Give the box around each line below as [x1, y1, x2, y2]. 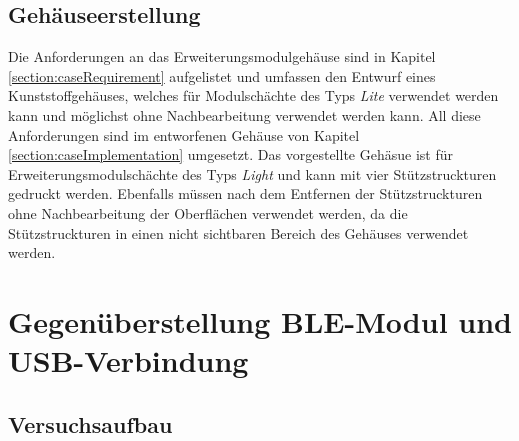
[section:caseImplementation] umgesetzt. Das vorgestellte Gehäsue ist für [8, 144, 453, 165]
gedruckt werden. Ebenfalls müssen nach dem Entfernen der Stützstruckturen [8, 183, 483, 204]
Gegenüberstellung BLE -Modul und [8, 300, 512, 341]
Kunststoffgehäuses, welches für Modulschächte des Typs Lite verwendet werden [8, 85, 499, 106]
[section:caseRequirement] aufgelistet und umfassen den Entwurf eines [8, 65, 436, 86]
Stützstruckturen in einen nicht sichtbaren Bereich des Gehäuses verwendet [8, 222, 469, 243]
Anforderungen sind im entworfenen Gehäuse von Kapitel [8, 124, 360, 145]
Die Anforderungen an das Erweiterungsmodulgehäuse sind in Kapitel [8, 46, 436, 67]
